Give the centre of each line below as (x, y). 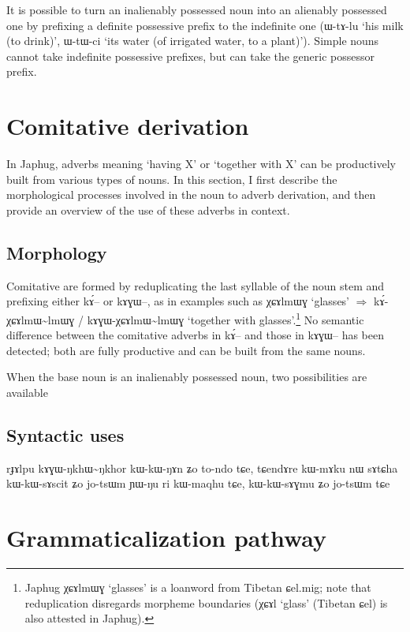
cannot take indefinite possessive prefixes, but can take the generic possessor (191, 56)
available (27, 392)
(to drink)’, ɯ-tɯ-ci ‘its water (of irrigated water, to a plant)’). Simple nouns (193, 41)
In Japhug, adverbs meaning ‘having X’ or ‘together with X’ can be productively (201, 164)
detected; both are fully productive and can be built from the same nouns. (186, 350)
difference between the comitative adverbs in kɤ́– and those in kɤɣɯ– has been (196, 335)
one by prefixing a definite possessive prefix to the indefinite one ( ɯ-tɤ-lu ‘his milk (205, 25)
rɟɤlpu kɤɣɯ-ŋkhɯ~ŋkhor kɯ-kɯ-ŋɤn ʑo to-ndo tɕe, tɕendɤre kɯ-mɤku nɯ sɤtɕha (202, 467)
